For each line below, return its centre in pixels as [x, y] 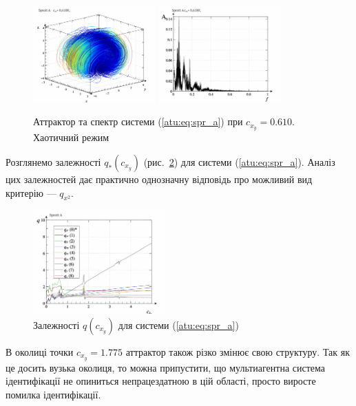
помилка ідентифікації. [53, 394]
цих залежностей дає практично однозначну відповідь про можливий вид [159, 179]
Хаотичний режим [71, 137]
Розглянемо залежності [53, 161]
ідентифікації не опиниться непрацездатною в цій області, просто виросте [161, 381]
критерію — [31, 192]
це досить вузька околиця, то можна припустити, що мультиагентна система [166, 367]
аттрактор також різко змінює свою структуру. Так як [238, 351]
